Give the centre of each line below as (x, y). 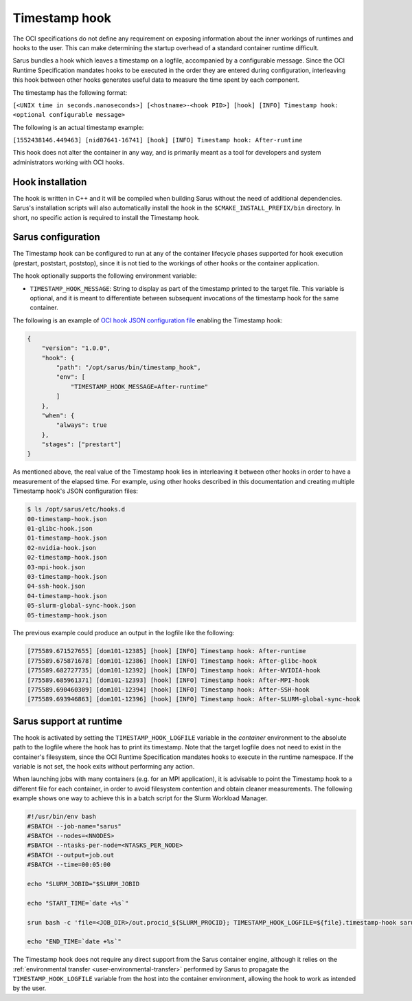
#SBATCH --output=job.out (71, 855)
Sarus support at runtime (68, 721)
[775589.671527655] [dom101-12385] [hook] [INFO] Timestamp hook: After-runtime (167, 651)
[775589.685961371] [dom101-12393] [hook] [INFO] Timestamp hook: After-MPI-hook (169, 680)
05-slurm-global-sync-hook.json (82, 606)
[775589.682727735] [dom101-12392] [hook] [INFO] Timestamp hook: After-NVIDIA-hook (174, 671)
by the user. (30, 988)
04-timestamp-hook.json (67, 596)
